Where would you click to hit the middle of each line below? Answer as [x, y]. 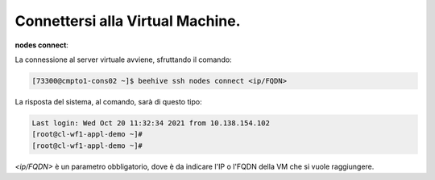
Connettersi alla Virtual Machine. [128, 21]
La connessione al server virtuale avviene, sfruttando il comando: [124, 59]
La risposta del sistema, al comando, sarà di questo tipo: [108, 101]
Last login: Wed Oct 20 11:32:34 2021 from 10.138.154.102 [151, 123]
